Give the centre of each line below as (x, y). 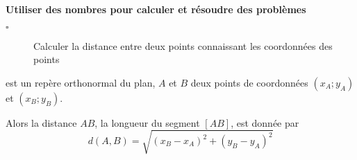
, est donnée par (265, 122)
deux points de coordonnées (249, 82)
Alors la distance (41, 122)
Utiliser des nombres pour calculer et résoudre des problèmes (156, 9)
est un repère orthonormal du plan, (81, 82)
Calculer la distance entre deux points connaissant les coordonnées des (183, 45)
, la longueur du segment (147, 122)
